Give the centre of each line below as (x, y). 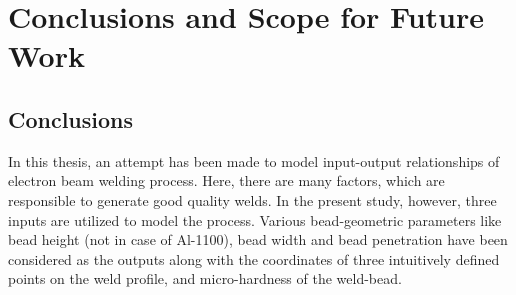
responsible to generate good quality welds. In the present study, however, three (252, 199)
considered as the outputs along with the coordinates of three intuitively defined (254, 258)
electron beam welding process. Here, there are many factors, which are (226, 180)
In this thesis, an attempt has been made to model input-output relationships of (254, 160)
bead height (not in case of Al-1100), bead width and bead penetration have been (258, 239)
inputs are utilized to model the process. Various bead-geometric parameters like (255, 219)
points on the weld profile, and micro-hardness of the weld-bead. (205, 278)
